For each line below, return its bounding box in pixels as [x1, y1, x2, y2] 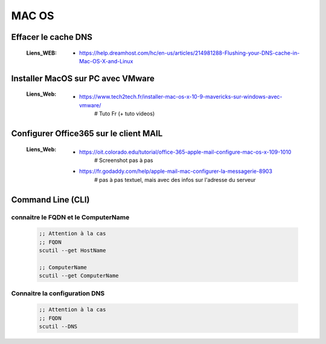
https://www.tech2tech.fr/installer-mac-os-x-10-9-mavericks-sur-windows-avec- [79, 93, 283, 101]
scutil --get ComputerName [39, 272, 119, 280]
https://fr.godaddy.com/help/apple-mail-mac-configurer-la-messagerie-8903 [79, 167, 273, 175]
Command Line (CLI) [11, 195, 90, 205]
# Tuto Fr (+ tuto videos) [94, 110, 155, 117]
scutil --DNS [39, 323, 78, 330]
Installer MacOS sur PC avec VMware [11, 73, 155, 84]
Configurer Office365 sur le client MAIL [11, 128, 163, 139]
